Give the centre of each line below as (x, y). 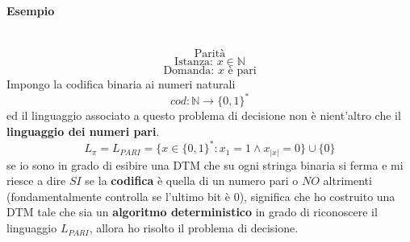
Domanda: (189, 71)
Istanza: (194, 62)
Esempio (31, 10)
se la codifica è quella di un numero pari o (192, 180)
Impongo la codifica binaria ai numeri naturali (121, 84)
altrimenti (347, 180)
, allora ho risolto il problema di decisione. (194, 228)
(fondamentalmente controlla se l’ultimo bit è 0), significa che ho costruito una (201, 196)
